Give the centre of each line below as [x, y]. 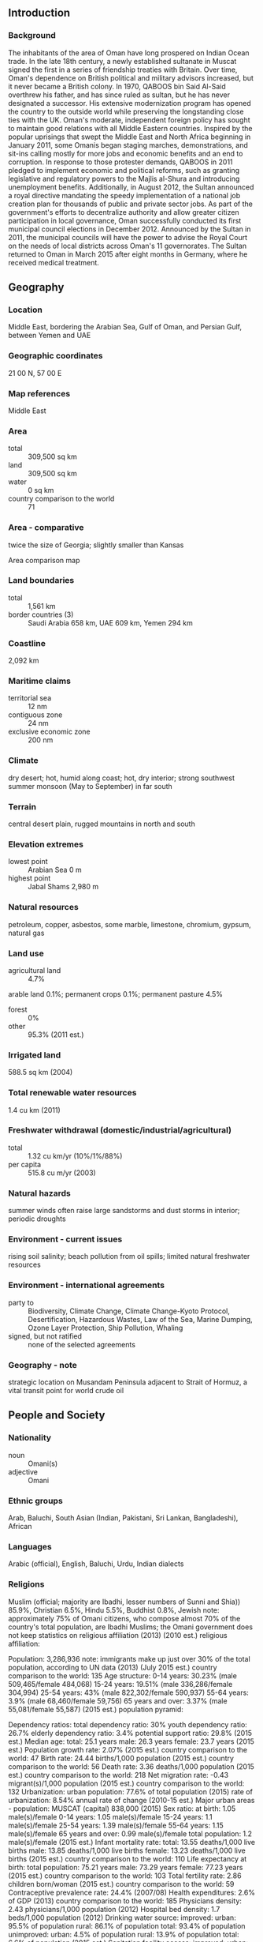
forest [18, 1009]
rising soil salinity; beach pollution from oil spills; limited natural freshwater [129, 1256]
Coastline [27, 643]
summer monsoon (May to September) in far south [91, 786]
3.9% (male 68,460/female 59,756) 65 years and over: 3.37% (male [118, 1700]
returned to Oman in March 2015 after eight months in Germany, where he [128, 254]
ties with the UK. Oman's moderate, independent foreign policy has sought [129, 120]
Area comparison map [44, 560]
